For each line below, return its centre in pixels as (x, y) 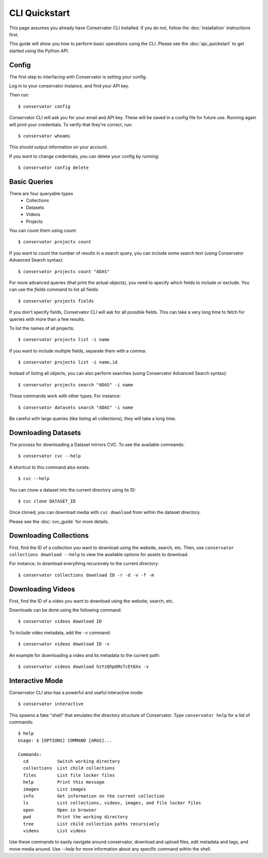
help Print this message (64, 782)
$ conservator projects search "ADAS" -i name (76, 385)
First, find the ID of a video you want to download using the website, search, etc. (92, 601)
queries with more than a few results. (47, 319)
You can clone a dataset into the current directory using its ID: (72, 490)
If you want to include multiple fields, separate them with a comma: (78, 351)
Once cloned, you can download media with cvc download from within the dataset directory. (105, 512)
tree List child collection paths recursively (91, 824)
